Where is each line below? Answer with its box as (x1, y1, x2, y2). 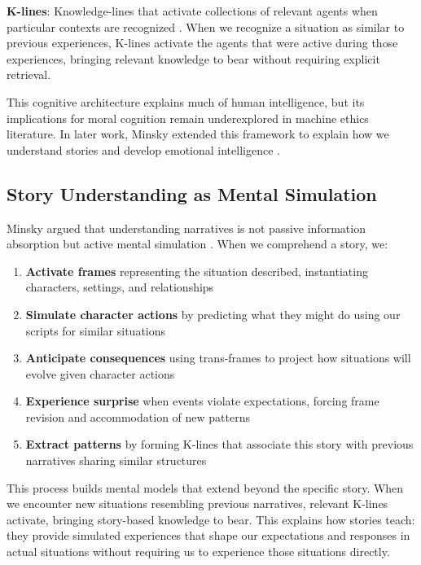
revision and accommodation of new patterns (25, 408, 250, 425)
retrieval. (7, 66, 51, 83)
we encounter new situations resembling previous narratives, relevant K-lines (7, 495, 388, 512)
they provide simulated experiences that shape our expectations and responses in (7, 527, 410, 544)
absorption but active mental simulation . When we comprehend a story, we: (7, 235, 388, 252)
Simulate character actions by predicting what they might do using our (25, 305, 401, 322)
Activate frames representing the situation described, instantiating (25, 262, 368, 279)
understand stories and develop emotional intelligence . (7, 141, 280, 158)
